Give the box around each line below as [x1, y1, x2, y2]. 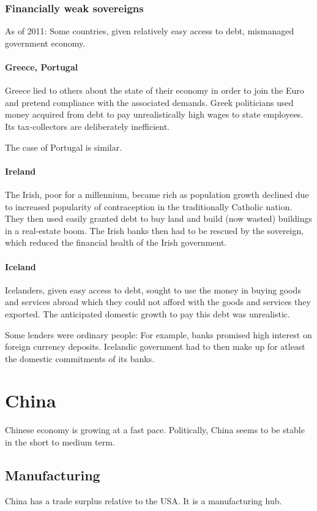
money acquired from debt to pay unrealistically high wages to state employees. [5, 108, 304, 121]
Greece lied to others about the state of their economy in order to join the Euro [5, 84, 304, 97]
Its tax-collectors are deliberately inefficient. [5, 119, 170, 132]
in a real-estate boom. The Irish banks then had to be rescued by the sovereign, [5, 224, 304, 237]
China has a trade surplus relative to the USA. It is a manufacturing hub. [5, 494, 282, 507]
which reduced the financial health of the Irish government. [5, 236, 227, 249]
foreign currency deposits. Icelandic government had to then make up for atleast [5, 340, 305, 353]
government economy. [5, 36, 86, 49]
